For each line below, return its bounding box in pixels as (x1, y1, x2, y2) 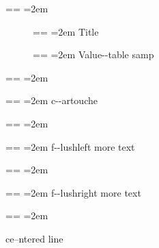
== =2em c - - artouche (5, 93, 98, 108)
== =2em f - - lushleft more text (5, 139, 135, 153)
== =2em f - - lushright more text (5, 185, 141, 199)
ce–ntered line (5, 231, 63, 245)
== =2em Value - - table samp (33, 47, 154, 62)
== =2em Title (33, 24, 99, 38)
